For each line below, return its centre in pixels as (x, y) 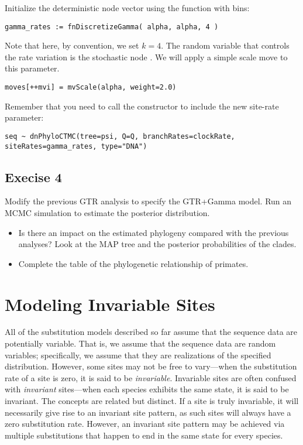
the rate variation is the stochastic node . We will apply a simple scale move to (146, 57)
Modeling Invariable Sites (110, 304)
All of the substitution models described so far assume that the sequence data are (151, 332)
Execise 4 (33, 177)
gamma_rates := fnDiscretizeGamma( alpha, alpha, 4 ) (112, 27)
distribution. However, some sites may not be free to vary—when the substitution (151, 366)
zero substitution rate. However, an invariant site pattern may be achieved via (145, 424)
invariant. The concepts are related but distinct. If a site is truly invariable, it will (152, 401)
